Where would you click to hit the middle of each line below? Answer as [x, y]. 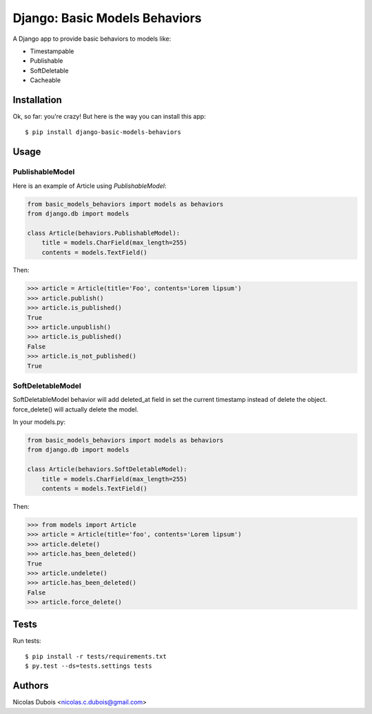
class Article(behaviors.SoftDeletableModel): [107, 469]
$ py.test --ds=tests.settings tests [89, 666]
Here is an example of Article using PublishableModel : [90, 186]
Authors [31, 686]
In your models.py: [39, 422]
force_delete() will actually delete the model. [76, 409]
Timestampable [52, 51]
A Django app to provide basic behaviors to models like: [92, 39]
